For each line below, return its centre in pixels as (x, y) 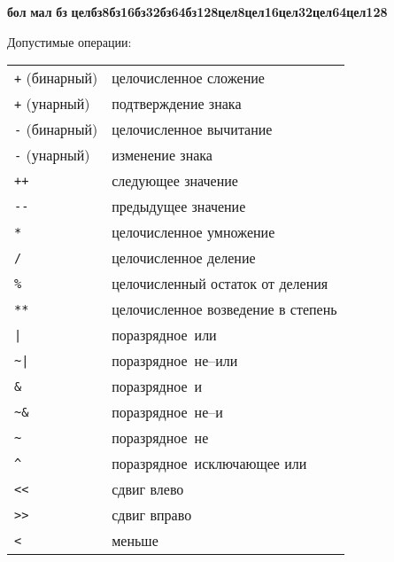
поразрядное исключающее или (209, 464)
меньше (135, 541)
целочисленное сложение (188, 78)
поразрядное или (164, 335)
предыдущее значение (179, 207)
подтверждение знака (177, 104)
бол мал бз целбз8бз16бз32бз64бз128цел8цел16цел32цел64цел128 (197, 12)
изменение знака (162, 155)
